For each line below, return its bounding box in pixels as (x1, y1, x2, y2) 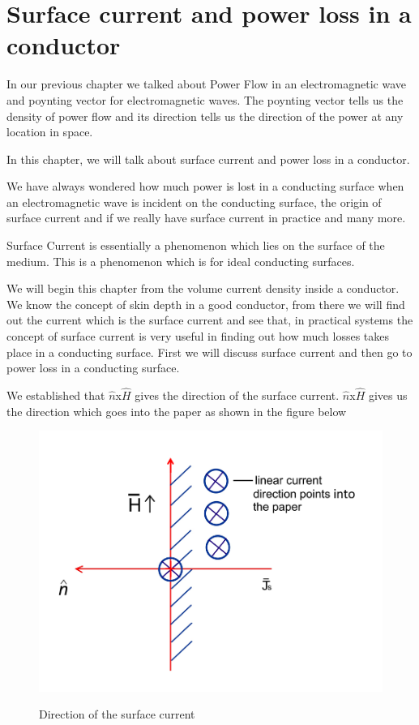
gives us (368, 387, 408, 404)
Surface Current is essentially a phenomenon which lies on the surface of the (6, 237, 385, 254)
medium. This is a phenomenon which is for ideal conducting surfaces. (6, 252, 355, 269)
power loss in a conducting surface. (6, 359, 180, 376)
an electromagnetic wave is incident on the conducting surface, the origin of (6, 193, 382, 210)
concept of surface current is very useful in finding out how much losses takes (6, 328, 389, 345)
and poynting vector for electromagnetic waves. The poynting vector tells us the (6, 91, 404, 108)
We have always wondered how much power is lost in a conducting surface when (6, 178, 404, 195)
